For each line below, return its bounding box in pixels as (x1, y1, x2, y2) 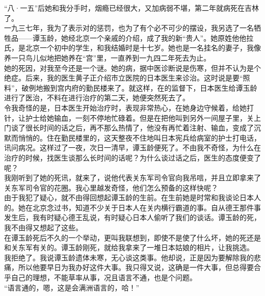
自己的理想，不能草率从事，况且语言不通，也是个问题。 (11, 272, 197, 283)
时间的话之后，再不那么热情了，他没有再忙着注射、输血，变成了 (39, 122, 254, 133)
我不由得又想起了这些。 (4, 222, 83, 233)
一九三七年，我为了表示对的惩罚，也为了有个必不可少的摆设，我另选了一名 (4, 22, 254, 33)
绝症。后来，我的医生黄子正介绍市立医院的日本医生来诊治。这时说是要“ (4, 72, 243, 83)
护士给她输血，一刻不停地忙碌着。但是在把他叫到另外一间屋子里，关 (25, 112, 254, 123)
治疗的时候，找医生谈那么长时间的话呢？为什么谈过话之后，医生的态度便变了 (4, 152, 261, 163)
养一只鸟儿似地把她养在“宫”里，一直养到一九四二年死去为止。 (4, 52, 211, 63)
